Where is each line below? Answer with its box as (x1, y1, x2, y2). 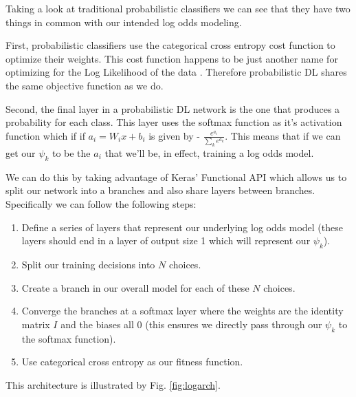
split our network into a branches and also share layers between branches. (5, 183, 315, 197)
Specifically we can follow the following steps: (5, 197, 197, 211)
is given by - (148, 128, 200, 142)
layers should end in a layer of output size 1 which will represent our (21, 233, 311, 248)
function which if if (5, 128, 85, 142)
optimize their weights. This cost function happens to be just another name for (5, 51, 338, 65)
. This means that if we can (225, 128, 341, 142)
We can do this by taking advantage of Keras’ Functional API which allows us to (5, 169, 347, 184)
